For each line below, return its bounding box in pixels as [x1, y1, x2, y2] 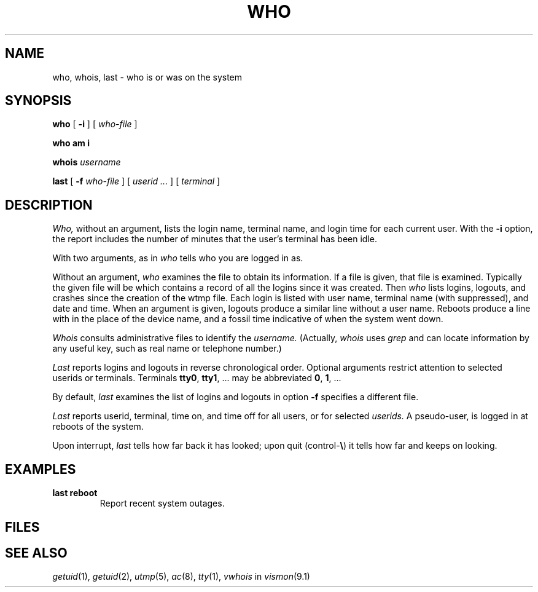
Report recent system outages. [99, 498, 225, 509]
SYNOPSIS [5, 93, 72, 109]
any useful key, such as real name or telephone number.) [52, 343, 282, 354]
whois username [52, 157, 121, 168]
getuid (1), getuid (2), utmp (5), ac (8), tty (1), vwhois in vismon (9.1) [52, 571, 310, 582]
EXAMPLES [5, 461, 76, 477]
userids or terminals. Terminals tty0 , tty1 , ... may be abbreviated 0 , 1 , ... [52, 373, 341, 384]
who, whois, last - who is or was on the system [52, 71, 243, 82]
